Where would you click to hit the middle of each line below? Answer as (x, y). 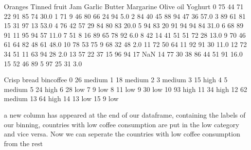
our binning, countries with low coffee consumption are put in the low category (122, 124)
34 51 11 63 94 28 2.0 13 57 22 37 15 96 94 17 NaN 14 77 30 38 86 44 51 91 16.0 (123, 53)
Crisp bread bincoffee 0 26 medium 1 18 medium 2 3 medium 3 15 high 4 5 (116, 80)
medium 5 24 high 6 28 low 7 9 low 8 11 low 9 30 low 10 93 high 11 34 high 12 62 (126, 89)
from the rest (23, 143)
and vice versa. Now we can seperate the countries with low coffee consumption (122, 134)
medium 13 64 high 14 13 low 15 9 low (61, 98)
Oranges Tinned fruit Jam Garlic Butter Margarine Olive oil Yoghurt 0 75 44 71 (124, 6)
